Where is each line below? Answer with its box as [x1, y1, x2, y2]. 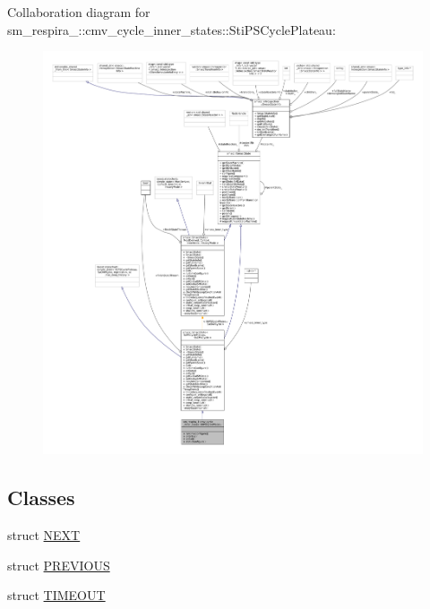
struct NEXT [7, 525, 81, 544]
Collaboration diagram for [7, 3, 150, 21]
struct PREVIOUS [7, 555, 110, 574]
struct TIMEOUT [7, 586, 106, 605]
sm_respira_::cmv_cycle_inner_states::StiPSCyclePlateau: [7, 20, 336, 39]
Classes [7, 484, 75, 511]
